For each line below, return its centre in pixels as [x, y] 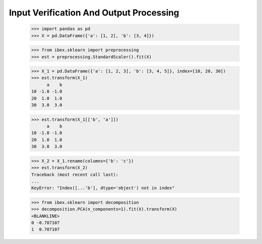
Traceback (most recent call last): [75, 175]
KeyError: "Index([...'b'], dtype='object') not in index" [103, 188]
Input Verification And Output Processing [94, 13]
